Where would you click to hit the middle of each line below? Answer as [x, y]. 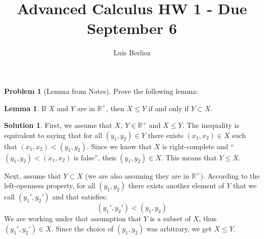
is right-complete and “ [198, 146]
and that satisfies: [80, 197]
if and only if [169, 108]
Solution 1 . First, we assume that [58, 125]
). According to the [230, 175]
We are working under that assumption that [73, 218]
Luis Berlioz [132, 53]
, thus [208, 218]
